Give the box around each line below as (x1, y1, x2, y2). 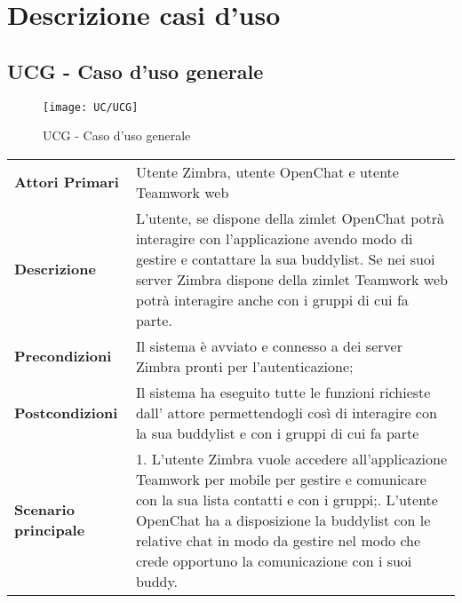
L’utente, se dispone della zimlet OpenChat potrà (135, 207, 445, 228)
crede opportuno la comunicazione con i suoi (135, 550, 412, 571)
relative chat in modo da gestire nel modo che (135, 529, 421, 551)
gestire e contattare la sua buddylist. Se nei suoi (135, 248, 435, 269)
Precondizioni (14, 345, 112, 367)
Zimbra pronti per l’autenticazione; (135, 355, 354, 377)
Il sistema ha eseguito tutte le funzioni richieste (135, 381, 431, 402)
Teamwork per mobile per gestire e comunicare (135, 468, 426, 489)
